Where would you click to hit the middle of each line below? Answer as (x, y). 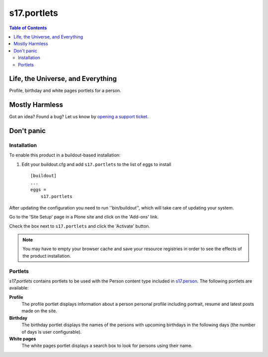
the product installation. (47, 256)
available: (19, 288)
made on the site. (39, 311)
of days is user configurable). (52, 332)
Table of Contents (28, 28)
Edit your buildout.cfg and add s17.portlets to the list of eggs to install (96, 164)
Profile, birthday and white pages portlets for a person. (65, 91)
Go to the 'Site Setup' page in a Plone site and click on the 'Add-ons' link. (84, 217)
